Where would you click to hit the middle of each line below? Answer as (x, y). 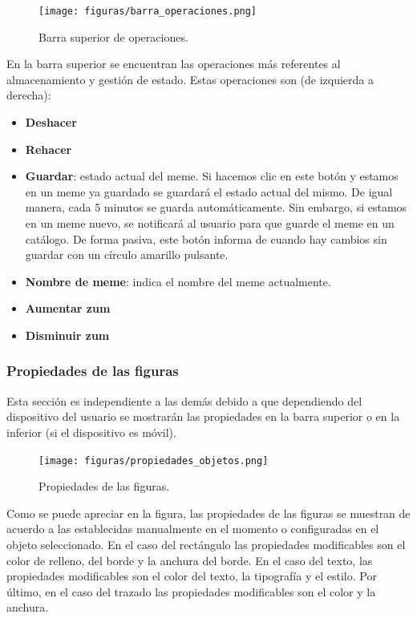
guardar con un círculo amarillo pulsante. (127, 254)
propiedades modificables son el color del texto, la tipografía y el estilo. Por (192, 576)
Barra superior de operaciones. (113, 36)
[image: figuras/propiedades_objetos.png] (154, 460)
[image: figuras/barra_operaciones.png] (148, 11)
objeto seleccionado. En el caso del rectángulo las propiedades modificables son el (206, 544)
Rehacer (49, 149)
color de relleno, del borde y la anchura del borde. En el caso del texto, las (190, 560)
